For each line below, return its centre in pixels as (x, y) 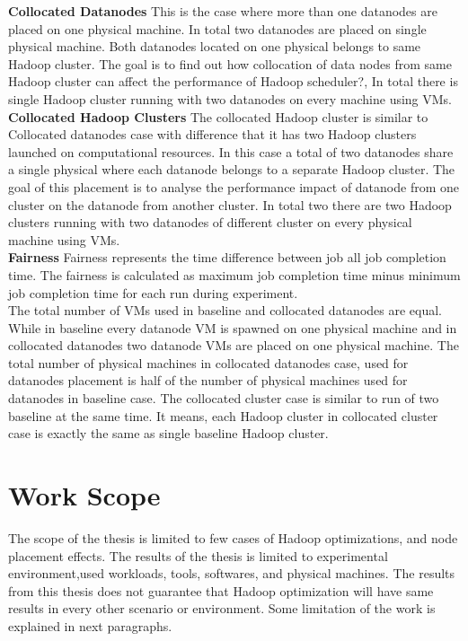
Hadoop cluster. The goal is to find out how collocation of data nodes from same (230, 63)
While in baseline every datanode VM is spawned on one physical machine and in (233, 327)
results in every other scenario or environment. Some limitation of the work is (222, 608)
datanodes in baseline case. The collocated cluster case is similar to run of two (224, 398)
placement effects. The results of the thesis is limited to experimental (198, 555)
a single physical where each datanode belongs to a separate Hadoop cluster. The (232, 169)
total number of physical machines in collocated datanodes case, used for (208, 362)
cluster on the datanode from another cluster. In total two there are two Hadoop (230, 204)
